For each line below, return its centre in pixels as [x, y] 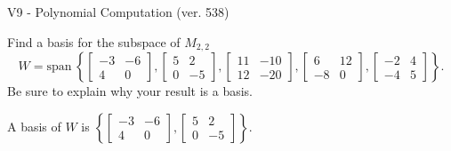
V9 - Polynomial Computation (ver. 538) [118, 12]
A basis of [34, 126]
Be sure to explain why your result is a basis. [130, 91]
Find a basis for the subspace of [94, 41]
